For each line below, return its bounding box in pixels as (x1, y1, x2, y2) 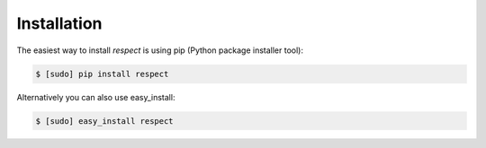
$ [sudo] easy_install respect (35, 116, 175, 126)
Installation (16, 13, 103, 33)
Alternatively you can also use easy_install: (16, 91, 175, 102)
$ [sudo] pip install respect (35, 68, 169, 79)
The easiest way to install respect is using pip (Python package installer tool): (16, 45, 303, 56)
